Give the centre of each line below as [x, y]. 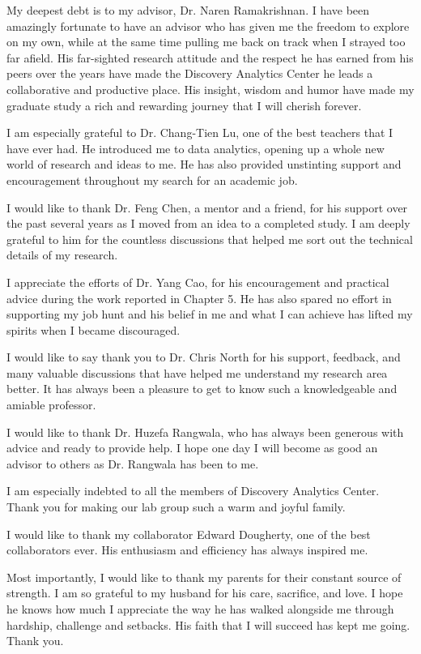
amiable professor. [51, 405]
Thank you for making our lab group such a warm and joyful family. [176, 507]
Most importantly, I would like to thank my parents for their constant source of [204, 577]
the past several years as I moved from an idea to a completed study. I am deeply [208, 223]
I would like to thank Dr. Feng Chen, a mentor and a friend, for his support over [207, 207]
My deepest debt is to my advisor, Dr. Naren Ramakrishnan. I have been [188, 10]
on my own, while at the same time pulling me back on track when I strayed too [206, 42]
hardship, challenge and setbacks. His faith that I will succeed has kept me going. [208, 624]
